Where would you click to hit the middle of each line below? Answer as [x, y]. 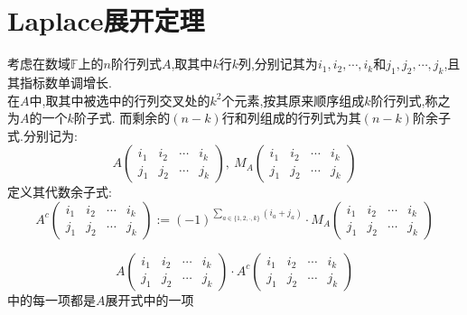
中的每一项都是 [51, 299]
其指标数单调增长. [60, 82]
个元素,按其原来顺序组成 [293, 100]
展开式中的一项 [149, 299]
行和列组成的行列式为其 [291, 118]
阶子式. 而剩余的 [122, 118]
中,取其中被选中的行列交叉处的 [120, 100]
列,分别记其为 [278, 64]
